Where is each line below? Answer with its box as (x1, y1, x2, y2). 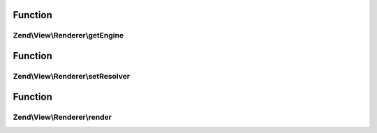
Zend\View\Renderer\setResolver (13, 71, 131, 81)
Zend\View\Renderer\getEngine (13, 31, 124, 40)
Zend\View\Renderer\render (13, 112, 112, 122)
